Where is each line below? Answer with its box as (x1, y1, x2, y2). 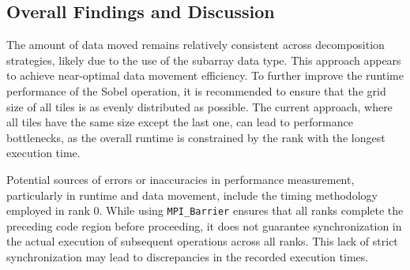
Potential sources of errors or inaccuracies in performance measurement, (6, 171, 355, 187)
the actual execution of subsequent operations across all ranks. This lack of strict (6, 233, 398, 249)
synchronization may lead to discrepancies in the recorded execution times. (6, 248, 369, 264)
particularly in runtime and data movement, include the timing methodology (6, 186, 378, 203)
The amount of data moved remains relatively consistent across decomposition (6, 36, 385, 53)
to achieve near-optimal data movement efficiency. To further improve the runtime (6, 67, 404, 84)
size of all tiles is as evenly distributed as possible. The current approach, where (6, 98, 393, 114)
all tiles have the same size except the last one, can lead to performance (6, 114, 353, 130)
